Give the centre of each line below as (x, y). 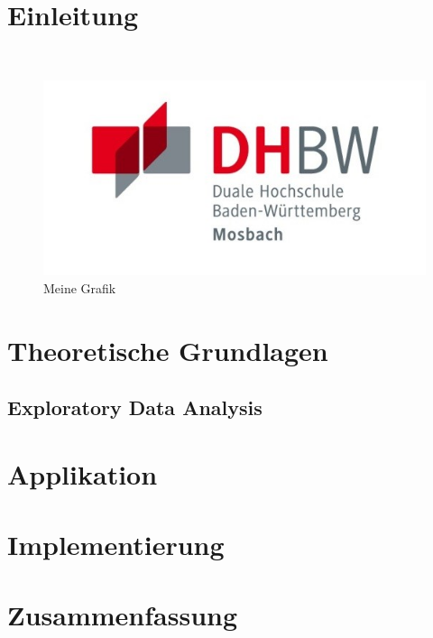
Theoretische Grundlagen (168, 350)
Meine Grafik (80, 287)
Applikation (83, 473)
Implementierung (116, 545)
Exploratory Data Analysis (135, 407)
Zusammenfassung (123, 615)
